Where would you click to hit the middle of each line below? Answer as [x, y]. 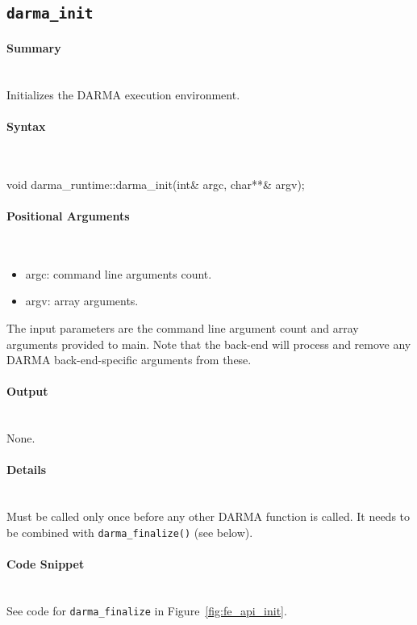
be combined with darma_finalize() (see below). [130, 532]
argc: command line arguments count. [119, 273]
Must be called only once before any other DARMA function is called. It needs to [208, 516]
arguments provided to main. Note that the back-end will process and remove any [209, 344]
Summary [34, 47]
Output [27, 391]
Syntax [26, 126]
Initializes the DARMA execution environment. [123, 94]
